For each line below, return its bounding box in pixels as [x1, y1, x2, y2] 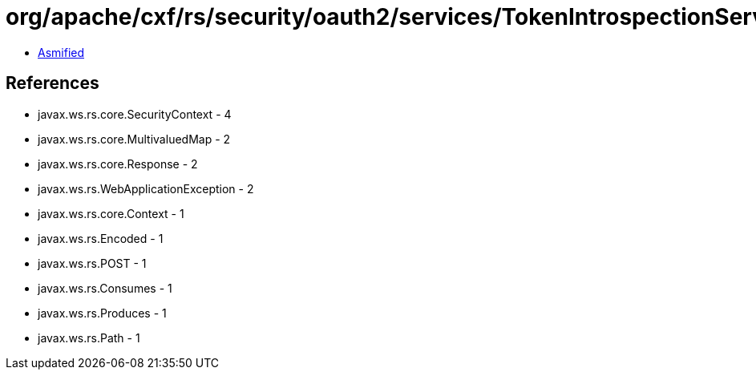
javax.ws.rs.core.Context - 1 [38, 206, 184, 220]
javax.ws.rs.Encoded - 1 [38, 231, 164, 245]
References [6, 73, 99, 94]
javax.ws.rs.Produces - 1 [38, 305, 167, 320]
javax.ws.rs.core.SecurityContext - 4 [38, 107, 232, 121]
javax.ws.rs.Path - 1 [38, 330, 140, 345]
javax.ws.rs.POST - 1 [38, 256, 147, 270]
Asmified [38, 45, 85, 59]
